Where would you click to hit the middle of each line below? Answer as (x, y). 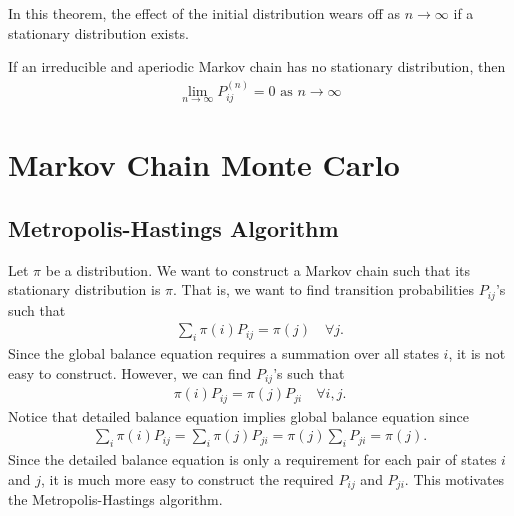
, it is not (477, 353)
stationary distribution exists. (98, 32)
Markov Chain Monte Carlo (204, 164)
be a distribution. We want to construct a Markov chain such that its (258, 269)
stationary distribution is (84, 289)
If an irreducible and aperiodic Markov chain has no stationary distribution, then (257, 66)
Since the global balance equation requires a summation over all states (223, 353)
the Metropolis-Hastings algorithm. (115, 499)
